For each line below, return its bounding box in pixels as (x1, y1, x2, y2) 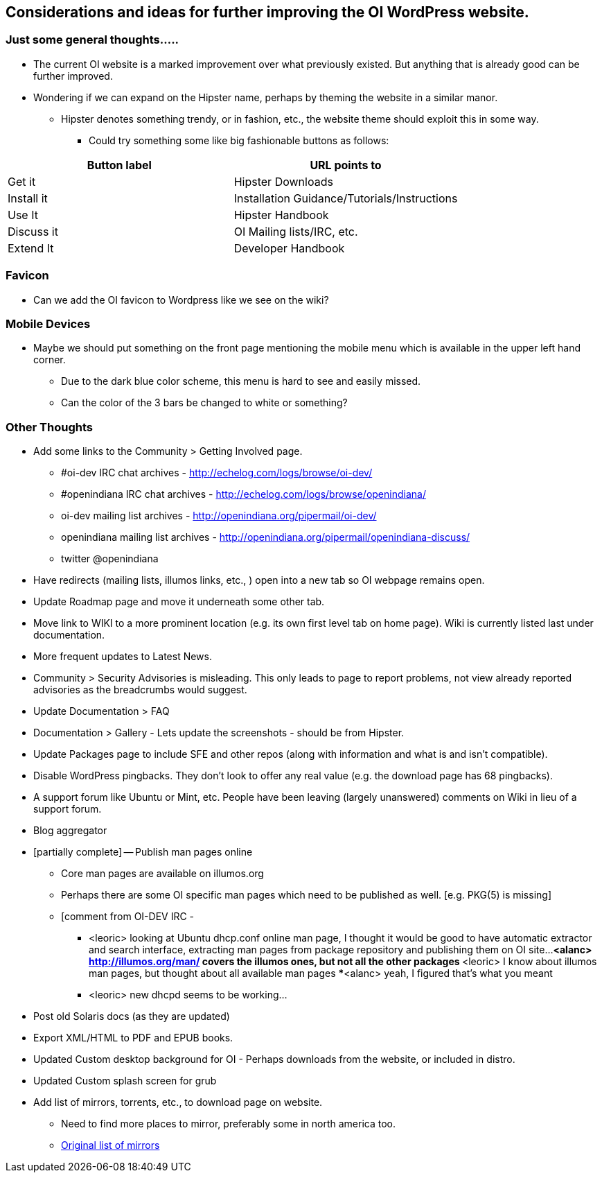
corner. (33, 354, 66, 366)
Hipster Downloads (233, 174, 333, 189)
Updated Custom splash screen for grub (33, 1075, 217, 1087)
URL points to (310, 157, 382, 172)
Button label (87, 157, 152, 172)
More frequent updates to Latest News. (33, 650, 212, 663)
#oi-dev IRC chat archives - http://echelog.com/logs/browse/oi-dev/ (61, 467, 373, 479)
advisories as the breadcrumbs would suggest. (33, 684, 247, 696)
